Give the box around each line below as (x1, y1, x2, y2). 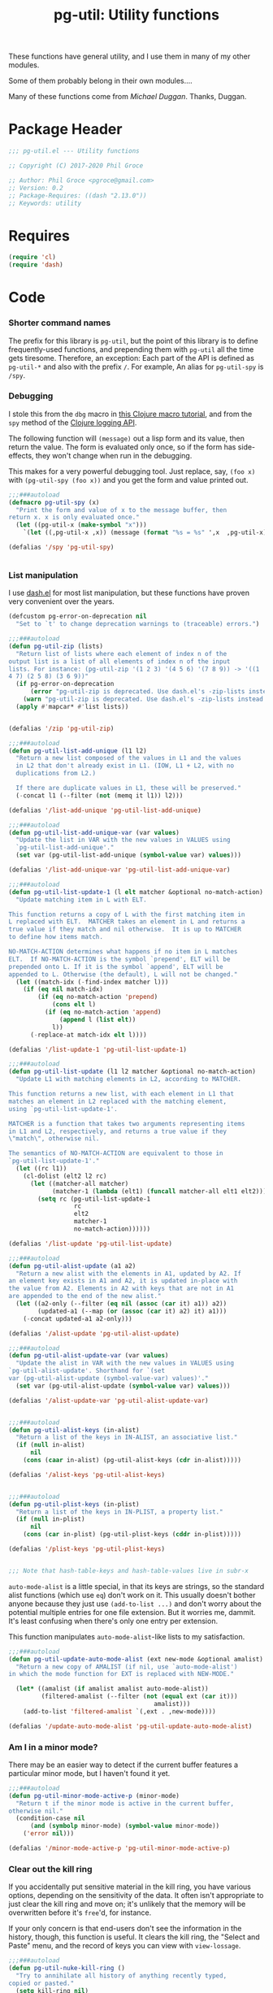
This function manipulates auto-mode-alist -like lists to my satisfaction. (8, 1631, 245, 1641)
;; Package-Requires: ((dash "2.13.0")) (8, 191, 148, 200)
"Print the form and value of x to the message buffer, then (15, 506, 227, 514)
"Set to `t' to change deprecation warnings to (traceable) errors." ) (15, 620, 260, 628)
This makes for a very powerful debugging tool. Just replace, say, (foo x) (8, 466, 256, 476)
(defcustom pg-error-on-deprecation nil (8, 612, 148, 621)
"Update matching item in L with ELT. (15, 896, 148, 904)
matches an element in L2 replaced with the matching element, (8, 1097, 227, 1105)
